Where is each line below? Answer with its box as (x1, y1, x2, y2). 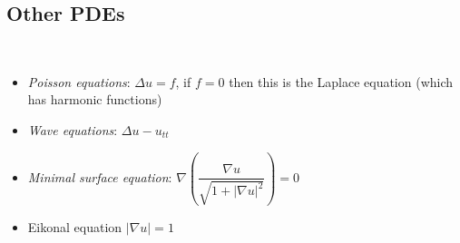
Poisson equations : (27, 72, 131, 91)
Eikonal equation (27, 217, 122, 236)
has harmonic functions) (27, 90, 162, 109)
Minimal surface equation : (27, 167, 172, 186)
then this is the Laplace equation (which (229, 72, 454, 91)
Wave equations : (27, 120, 118, 139)
